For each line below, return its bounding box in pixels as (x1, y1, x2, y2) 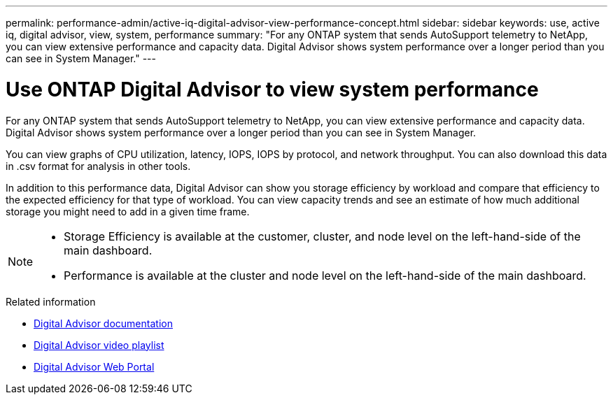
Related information (6, 295, 96, 308)
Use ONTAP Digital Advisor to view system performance (6, 77, 539, 101)
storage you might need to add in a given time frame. (6, 205, 250, 217)
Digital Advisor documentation (34, 317, 173, 329)
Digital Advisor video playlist (34, 338, 164, 351)
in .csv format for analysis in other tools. (6, 159, 191, 172)
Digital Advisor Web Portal (34, 360, 155, 373)
